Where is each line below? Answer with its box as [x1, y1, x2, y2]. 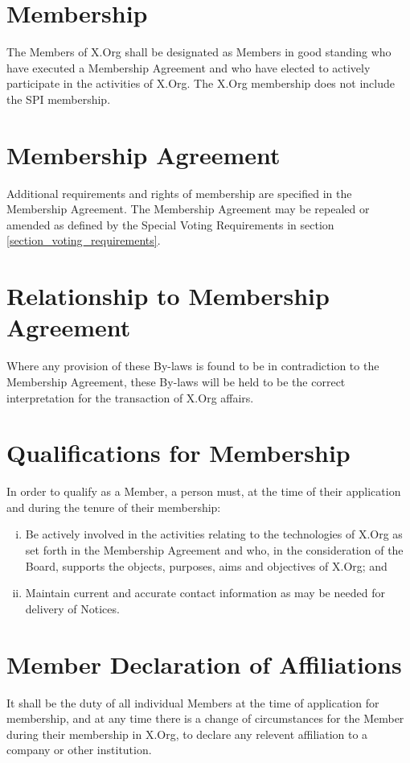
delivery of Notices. [25, 600, 120, 617]
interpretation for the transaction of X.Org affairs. [6, 389, 254, 406]
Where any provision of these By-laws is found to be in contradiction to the [6, 357, 379, 374]
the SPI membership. [6, 90, 111, 107]
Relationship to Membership [6, 279, 330, 312]
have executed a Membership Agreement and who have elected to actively [6, 59, 371, 76]
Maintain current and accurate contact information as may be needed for [25, 584, 385, 601]
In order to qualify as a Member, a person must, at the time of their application [6, 483, 401, 500]
